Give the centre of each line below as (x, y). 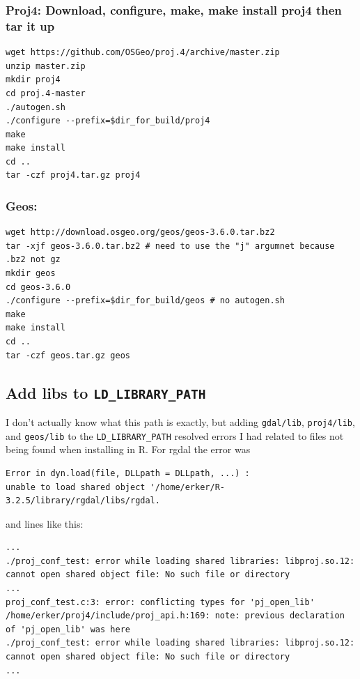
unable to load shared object (76, 487)
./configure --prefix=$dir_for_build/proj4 (108, 121)
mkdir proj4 (33, 80)
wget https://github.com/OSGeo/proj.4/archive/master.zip (143, 53)
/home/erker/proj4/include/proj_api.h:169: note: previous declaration (175, 616)
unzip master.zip (46, 66)
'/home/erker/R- (187, 487)
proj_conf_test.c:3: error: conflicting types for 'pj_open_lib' (160, 602)
